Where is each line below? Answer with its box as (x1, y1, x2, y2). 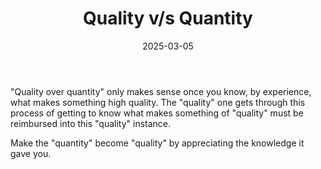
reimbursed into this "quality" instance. (10, 117, 172, 129)
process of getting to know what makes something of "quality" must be (10, 107, 304, 119)
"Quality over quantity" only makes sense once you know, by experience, (10, 85, 312, 97)
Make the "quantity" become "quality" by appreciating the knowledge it (10, 137, 305, 149)
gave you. (10, 147, 52, 159)
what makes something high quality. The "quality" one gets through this (10, 96, 306, 108)
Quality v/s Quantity (83, 7, 253, 30)
